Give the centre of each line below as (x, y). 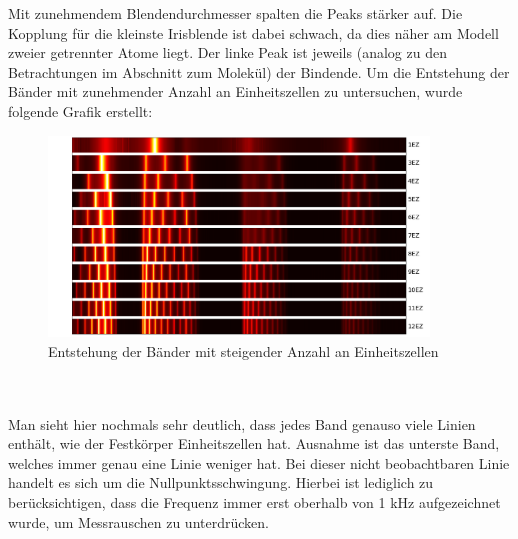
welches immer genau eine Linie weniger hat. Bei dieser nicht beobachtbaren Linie (259, 462)
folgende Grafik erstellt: (80, 110)
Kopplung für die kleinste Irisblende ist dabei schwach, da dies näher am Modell (253, 32)
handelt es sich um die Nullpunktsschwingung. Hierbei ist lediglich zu (221, 482)
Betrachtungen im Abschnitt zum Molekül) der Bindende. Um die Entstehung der (259, 71)
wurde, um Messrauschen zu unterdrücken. (138, 521)
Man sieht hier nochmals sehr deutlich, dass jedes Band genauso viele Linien (242, 423)
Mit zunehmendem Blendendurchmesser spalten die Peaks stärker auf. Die (235, 13)
